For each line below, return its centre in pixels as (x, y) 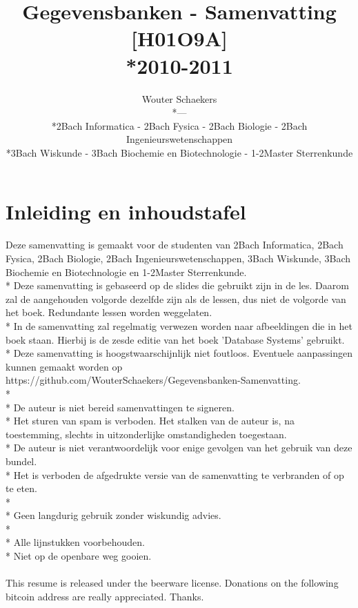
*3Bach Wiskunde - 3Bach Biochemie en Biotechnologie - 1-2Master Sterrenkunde (179, 152)
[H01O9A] (179, 38)
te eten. (21, 488)
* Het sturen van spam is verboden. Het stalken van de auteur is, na (150, 421)
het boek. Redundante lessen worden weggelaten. (109, 312)
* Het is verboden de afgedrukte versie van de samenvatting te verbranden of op (175, 474)
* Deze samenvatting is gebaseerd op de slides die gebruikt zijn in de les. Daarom (177, 285)
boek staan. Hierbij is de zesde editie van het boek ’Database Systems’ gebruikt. (175, 339)
